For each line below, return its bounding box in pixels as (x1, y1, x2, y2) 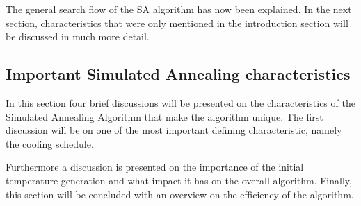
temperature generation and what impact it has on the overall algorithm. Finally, (6, 173, 352, 187)
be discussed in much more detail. (6, 29, 150, 44)
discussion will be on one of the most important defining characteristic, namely (6, 123, 342, 137)
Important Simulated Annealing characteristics (6, 63, 351, 85)
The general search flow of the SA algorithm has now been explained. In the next (6, 2, 352, 16)
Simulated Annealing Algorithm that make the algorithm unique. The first (6, 109, 323, 123)
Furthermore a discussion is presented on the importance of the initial (6, 160, 304, 174)
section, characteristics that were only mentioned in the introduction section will (6, 15, 348, 30)
